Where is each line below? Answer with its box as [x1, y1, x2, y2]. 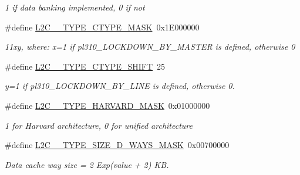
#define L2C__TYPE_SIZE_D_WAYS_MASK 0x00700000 [5, 139, 230, 151]
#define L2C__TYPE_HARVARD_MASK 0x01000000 [5, 99, 210, 111]
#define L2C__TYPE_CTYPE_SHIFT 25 [5, 60, 166, 72]
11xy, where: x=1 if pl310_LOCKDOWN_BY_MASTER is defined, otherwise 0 [5, 40, 295, 53]
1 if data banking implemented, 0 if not [5, 1, 145, 13]
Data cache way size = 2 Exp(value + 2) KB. [5, 158, 169, 170]
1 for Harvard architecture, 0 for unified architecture [5, 119, 193, 131]
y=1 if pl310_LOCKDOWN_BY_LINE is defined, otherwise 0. [5, 80, 235, 92]
